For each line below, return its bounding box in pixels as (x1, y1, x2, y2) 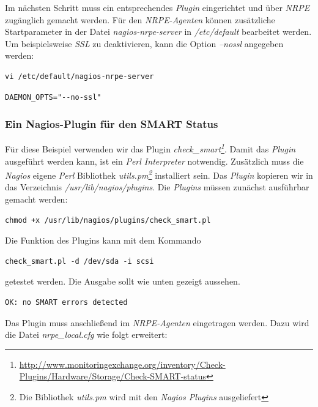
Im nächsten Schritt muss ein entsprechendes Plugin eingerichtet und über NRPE (5, 1, 310, 13)
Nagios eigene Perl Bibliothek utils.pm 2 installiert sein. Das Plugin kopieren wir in (5, 167, 313, 181)
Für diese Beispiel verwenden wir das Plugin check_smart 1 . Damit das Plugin (5, 141, 296, 155)
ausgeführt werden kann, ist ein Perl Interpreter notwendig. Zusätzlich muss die (5, 154, 304, 167)
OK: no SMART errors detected (5, 298, 128, 307)
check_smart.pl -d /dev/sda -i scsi (5, 256, 154, 266)
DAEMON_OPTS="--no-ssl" (5, 92, 102, 102)
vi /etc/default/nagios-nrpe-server (5, 72, 154, 81)
